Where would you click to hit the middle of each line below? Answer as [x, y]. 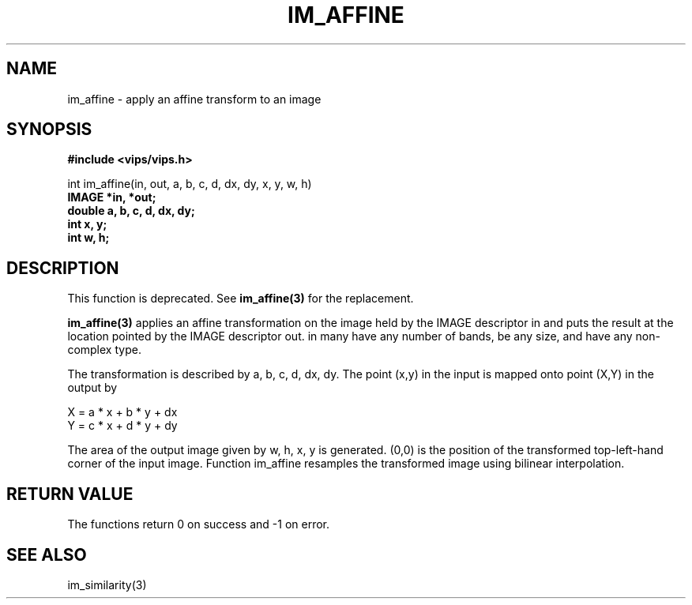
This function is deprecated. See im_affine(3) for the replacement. [241, 299]
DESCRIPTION [63, 268]
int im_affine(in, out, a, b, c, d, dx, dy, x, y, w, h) [190, 184]
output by [92, 388]
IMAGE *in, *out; [112, 197]
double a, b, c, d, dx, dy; [131, 211]
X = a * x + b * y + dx [122, 412]
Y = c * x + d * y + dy [122, 426]
